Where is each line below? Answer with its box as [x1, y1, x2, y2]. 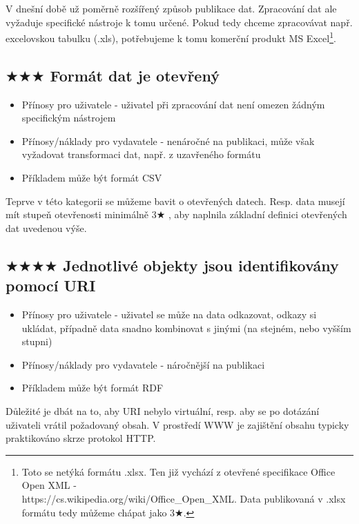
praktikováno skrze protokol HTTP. [6, 431, 156, 445]
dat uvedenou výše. [6, 220, 87, 235]
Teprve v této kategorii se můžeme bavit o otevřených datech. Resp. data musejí [6, 193, 345, 208]
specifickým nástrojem [21, 110, 116, 125]
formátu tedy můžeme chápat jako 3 [21, 505, 175, 519]
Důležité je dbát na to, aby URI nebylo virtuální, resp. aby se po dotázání [6, 403, 320, 418]
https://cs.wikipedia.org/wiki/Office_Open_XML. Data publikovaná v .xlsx [21, 491, 346, 505]
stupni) [21, 334, 52, 349]
